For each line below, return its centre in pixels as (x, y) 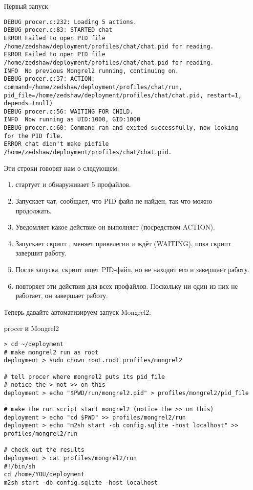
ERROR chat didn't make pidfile (56, 144)
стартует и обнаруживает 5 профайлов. (73, 184)
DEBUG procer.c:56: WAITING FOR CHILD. (69, 111)
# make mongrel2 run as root (51, 352)
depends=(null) (29, 104)
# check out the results (44, 450)
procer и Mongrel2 (32, 328)
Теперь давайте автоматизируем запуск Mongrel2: (78, 312)
